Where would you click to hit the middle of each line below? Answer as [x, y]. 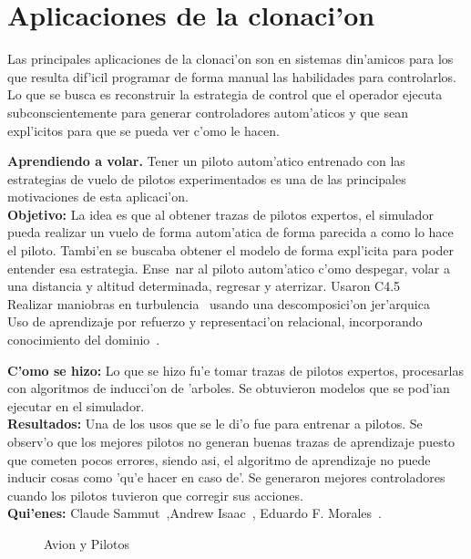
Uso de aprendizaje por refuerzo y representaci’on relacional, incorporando [215, 321]
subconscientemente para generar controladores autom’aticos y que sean [208, 112]
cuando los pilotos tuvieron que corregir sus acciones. [155, 495]
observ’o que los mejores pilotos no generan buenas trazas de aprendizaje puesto [231, 441]
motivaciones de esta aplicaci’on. [98, 197]
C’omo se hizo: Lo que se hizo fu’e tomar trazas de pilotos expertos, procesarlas [236, 370]
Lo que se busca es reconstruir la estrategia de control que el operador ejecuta [225, 94]
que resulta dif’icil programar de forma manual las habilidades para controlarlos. [232, 76]
